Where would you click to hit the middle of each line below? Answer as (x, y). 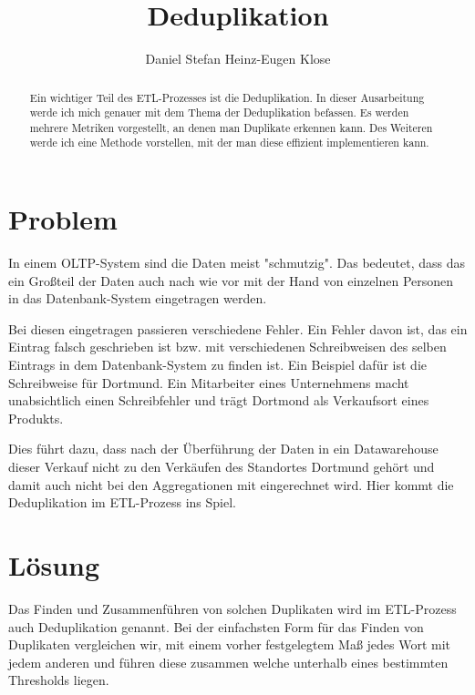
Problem (63, 219)
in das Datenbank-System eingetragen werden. (138, 298)
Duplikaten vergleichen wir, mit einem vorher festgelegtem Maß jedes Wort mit (230, 644)
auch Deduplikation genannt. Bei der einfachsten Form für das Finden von (216, 626)
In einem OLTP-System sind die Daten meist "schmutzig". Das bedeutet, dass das (237, 263)
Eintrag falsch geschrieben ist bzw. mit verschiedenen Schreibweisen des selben (227, 347)
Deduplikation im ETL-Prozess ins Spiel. (122, 502)
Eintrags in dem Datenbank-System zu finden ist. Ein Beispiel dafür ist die (217, 365)
